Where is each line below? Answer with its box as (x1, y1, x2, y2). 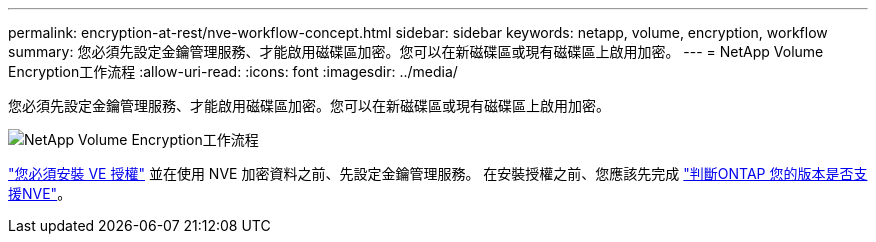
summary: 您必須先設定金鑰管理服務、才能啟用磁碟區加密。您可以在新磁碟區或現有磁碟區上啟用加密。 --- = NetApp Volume (8, 43, 824, 60)
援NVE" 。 (8, 185, 72, 202)
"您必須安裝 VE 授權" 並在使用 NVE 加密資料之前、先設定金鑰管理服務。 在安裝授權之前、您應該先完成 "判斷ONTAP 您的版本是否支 (8, 165, 868, 182)
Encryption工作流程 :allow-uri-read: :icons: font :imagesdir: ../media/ (8, 63, 458, 80)
